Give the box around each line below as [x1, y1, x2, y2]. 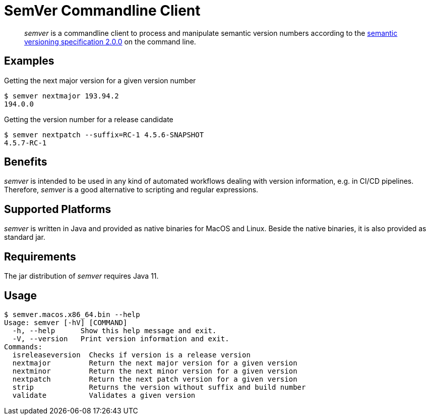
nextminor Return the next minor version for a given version [12, 366, 297, 375]
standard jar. [4, 233, 45, 242]
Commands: [4, 342, 42, 351]
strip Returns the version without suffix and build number [12, 383, 306, 391]
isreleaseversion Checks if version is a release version [12, 350, 251, 359]
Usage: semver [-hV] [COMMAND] [4, 318, 128, 327]
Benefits [4, 155, 47, 169]
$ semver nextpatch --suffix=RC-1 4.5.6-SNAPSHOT [4, 130, 204, 139]
